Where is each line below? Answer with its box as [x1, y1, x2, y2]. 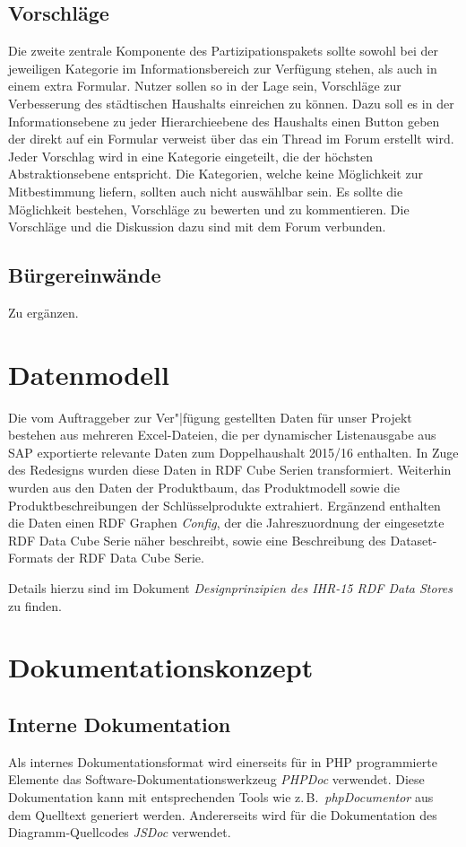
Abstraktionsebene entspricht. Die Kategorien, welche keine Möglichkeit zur [8, 164, 423, 183]
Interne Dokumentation [8, 710, 231, 738]
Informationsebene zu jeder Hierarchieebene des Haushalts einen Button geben [8, 111, 440, 130]
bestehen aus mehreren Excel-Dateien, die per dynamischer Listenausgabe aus [8, 425, 436, 444]
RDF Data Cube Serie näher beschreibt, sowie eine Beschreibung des [8, 530, 386, 549]
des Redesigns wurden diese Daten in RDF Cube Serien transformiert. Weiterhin [8, 460, 452, 479]
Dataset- [390, 530, 437, 549]
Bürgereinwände [8, 261, 161, 289]
